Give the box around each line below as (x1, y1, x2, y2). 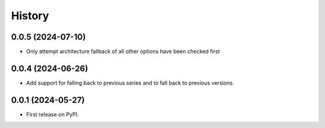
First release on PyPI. (26, 111, 79, 118)
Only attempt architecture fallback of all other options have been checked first (26, 48, 220, 55)
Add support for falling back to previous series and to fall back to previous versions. (26, 79, 235, 87)
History (11, 9, 49, 22)
